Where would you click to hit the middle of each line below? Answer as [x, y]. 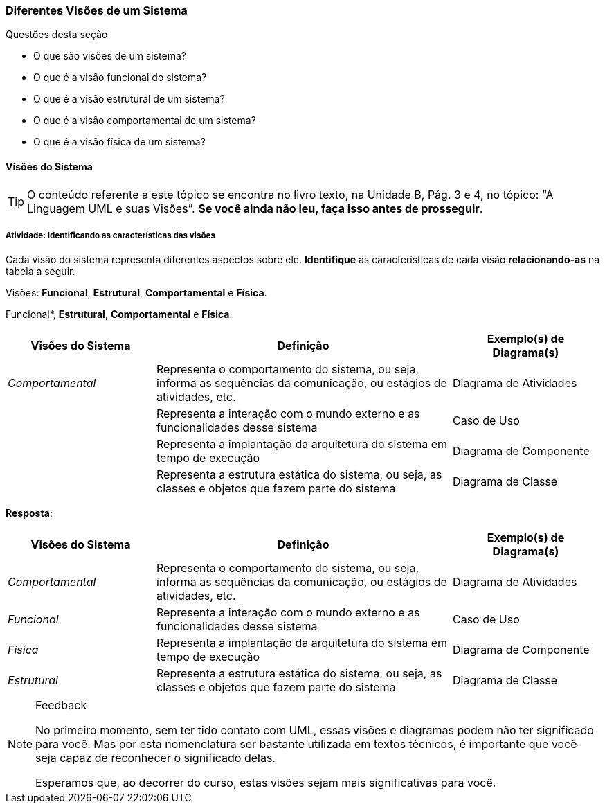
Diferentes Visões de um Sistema [97, 10]
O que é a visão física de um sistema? [119, 142]
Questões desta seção [57, 35]
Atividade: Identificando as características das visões [110, 235]
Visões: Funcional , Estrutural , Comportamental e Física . [136, 293]
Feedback [61, 705]
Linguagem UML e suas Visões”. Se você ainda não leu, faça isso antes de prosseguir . [255, 208]
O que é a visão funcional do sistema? [120, 78]
